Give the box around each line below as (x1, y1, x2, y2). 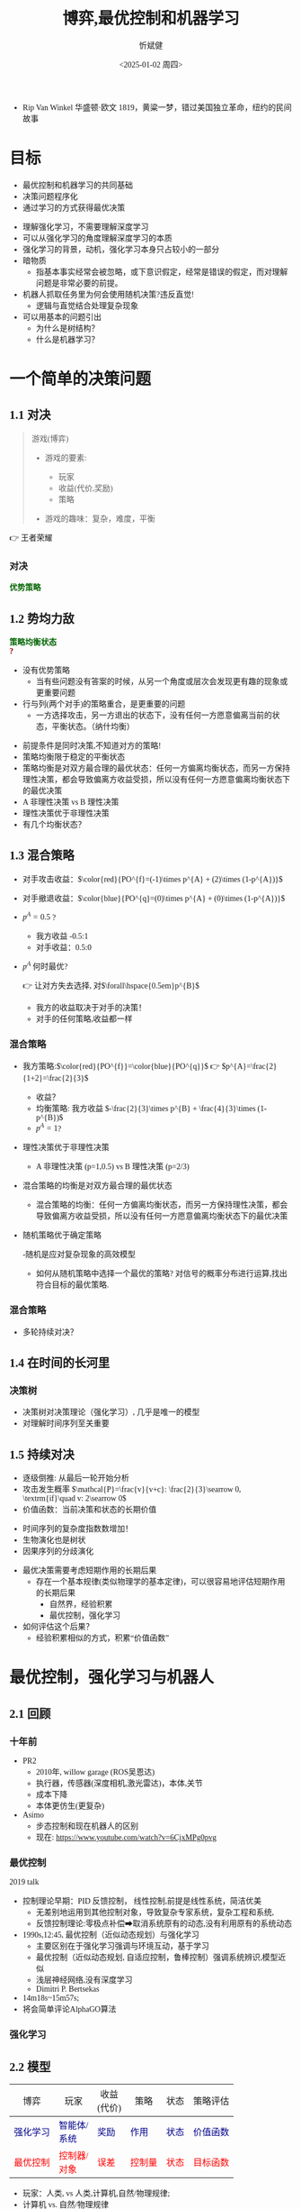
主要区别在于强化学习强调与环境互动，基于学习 (35, 1941, 209, 1951)
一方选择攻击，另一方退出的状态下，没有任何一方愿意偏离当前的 (35, 710, 272, 720)
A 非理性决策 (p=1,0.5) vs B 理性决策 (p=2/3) (35, 1162, 190, 1172)
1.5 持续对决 (9, 1447, 75, 1462)
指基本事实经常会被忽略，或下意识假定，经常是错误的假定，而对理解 (35, 267, 288, 277)
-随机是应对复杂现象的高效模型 (22, 1250, 137, 1260)
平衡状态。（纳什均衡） (51, 722, 135, 731)
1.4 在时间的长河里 (9, 1356, 111, 1371)
